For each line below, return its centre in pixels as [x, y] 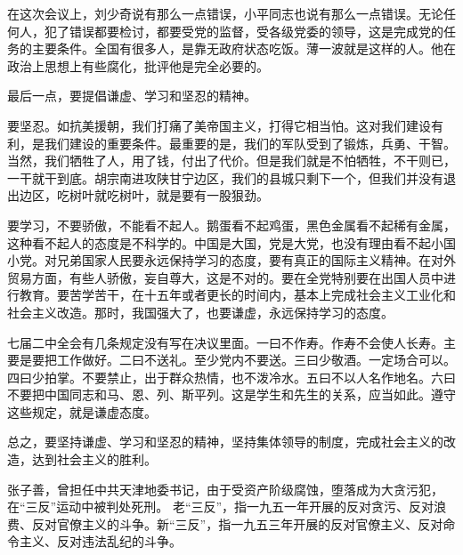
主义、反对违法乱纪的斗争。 [100, 541]
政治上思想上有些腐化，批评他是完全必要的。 [138, 65]
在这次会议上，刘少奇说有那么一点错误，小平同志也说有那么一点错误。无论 [225, 13]
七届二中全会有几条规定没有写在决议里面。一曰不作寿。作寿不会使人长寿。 [225, 342]
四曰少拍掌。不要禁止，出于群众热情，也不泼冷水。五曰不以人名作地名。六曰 [231, 377]
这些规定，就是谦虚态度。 [82, 411]
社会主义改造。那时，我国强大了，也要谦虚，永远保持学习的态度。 [200, 312]
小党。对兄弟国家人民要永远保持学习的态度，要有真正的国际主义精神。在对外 [231, 260]
